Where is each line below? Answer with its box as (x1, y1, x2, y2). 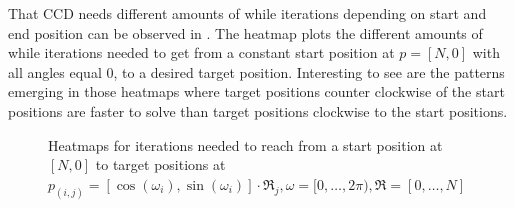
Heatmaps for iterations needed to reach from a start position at (48, 134, 443, 155)
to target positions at (95, 154, 226, 175)
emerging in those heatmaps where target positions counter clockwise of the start (8, 81, 505, 102)
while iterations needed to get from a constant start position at (8, 42, 395, 63)
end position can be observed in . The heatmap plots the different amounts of (8, 22, 483, 43)
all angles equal (8, 61, 102, 82)
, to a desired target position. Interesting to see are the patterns (113, 61, 505, 82)
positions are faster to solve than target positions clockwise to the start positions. (8, 100, 508, 121)
